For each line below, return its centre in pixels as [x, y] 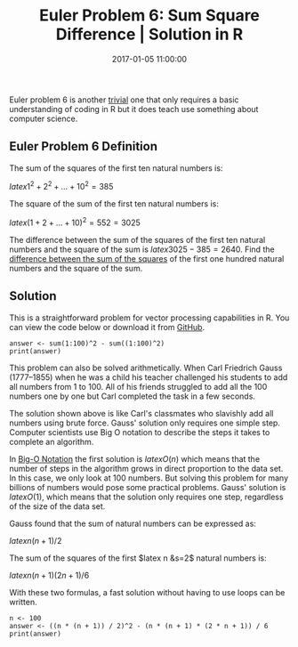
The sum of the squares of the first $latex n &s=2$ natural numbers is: [138, 558]
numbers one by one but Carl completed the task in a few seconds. [133, 396]
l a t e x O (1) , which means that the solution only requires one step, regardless [146, 497]
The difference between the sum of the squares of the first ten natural [137, 240]
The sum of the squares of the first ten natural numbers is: [116, 168]
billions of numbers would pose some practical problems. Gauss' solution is [148, 487]
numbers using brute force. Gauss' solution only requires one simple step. [145, 423]
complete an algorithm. [52, 441]
